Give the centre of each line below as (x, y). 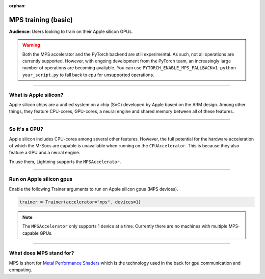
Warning (31, 45)
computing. (21, 270)
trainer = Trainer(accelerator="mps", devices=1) (80, 202)
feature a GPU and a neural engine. (45, 153)
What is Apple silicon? (36, 95)
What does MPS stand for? (42, 253)
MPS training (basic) (41, 20)
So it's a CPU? (26, 129)
